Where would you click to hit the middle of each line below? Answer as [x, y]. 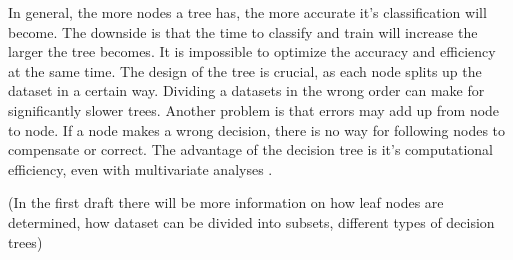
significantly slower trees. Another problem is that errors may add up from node [254, 109]
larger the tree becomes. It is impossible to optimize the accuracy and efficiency [252, 51]
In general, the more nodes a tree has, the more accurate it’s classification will [247, 12]
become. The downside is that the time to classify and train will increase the [243, 31]
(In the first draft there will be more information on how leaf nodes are [226, 202]
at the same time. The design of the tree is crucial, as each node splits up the [245, 70]
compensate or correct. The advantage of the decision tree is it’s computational [250, 149]
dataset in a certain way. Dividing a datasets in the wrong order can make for [246, 90]
